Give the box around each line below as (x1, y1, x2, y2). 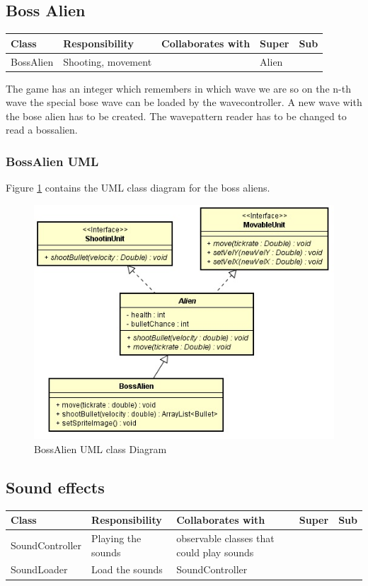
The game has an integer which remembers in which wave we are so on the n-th (6, 81, 351, 95)
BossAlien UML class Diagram (34, 441, 167, 456)
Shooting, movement (63, 54, 152, 69)
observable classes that (176, 531, 275, 546)
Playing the (91, 531, 142, 546)
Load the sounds (91, 562, 163, 577)
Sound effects (6, 476, 105, 498)
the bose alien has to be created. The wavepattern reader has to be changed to (6, 108, 347, 123)
